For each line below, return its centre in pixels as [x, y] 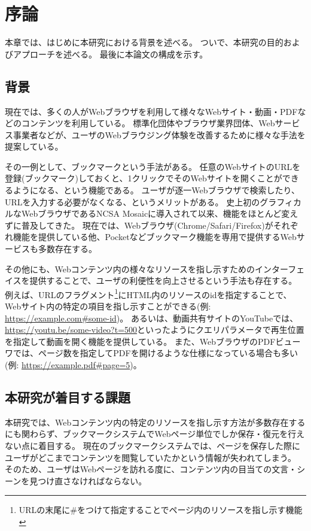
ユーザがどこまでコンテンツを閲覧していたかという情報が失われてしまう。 [150, 457]
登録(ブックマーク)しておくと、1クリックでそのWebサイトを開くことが [144, 178]
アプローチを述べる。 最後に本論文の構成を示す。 [110, 54]
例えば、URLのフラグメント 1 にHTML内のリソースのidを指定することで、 [148, 293]
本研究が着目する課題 [68, 397]
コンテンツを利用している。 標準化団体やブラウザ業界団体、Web [148, 123]
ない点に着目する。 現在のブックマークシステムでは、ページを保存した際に [153, 446]
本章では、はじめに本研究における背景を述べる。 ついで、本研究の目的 [144, 42]
